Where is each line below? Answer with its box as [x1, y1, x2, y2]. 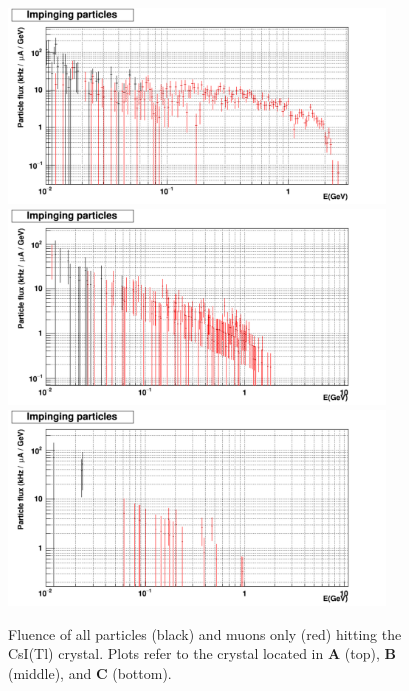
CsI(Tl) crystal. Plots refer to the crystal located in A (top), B [8, 643, 396, 664]
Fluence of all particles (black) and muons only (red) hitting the [8, 623, 402, 644]
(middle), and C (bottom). [8, 663, 172, 683]
